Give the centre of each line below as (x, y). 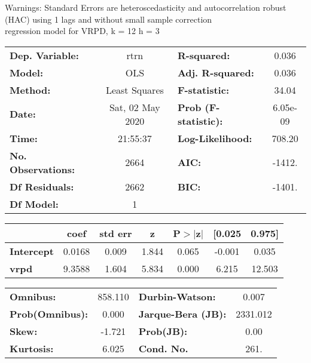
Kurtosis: (32, 348)
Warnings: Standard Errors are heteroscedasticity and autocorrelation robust (146, 7)
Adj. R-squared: (216, 72)
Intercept (32, 251)
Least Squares (135, 90)
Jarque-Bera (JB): (182, 313)
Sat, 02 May (135, 107)
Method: (30, 90)
